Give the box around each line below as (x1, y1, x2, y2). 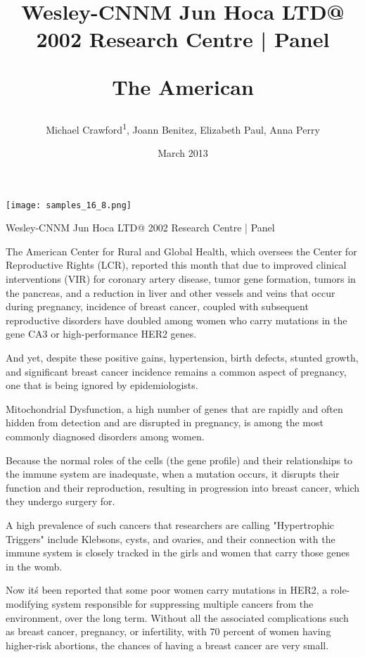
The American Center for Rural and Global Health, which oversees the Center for (6, 243, 357, 258)
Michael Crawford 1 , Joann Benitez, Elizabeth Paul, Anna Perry (46, 120, 320, 136)
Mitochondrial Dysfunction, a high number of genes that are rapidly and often (6, 401, 343, 416)
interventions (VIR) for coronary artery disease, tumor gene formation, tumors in (6, 272, 356, 286)
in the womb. (6, 559, 63, 573)
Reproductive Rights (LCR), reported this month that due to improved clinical (6, 257, 347, 272)
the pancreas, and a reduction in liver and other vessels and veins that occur (6, 285, 335, 300)
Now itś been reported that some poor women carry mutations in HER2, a (6, 582, 328, 597)
